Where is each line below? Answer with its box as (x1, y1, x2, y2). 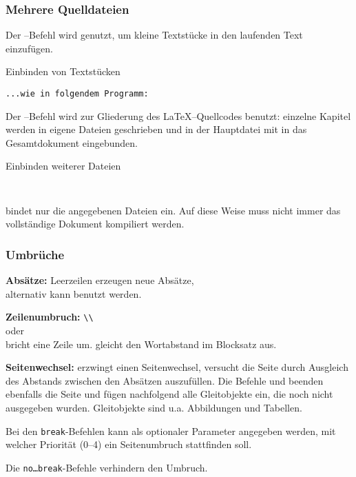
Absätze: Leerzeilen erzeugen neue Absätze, (6, 273, 194, 287)
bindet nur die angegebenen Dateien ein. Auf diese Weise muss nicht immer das (6, 203, 341, 217)
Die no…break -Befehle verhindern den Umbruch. (6, 460, 208, 474)
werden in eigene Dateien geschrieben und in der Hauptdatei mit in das (6, 122, 307, 136)
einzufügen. (6, 41, 53, 55)
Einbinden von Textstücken (6, 64, 121, 79)
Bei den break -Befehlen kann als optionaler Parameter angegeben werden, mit (6, 423, 336, 438)
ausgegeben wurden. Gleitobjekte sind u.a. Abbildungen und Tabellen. (6, 400, 302, 414)
